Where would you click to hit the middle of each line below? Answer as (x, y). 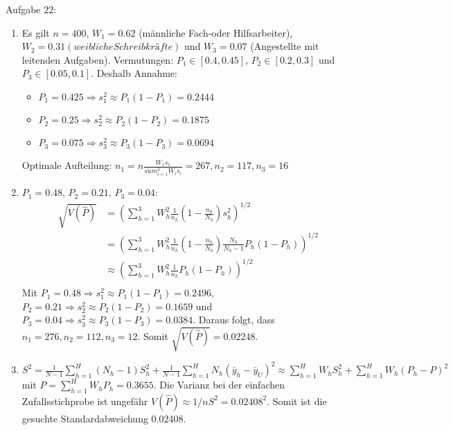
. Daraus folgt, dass (234, 320)
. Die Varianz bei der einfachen (219, 385)
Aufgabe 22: (31, 9)
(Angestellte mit (285, 46)
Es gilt (36, 32)
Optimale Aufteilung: (67, 165)
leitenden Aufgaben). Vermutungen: (98, 59)
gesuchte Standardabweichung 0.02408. (104, 418)
